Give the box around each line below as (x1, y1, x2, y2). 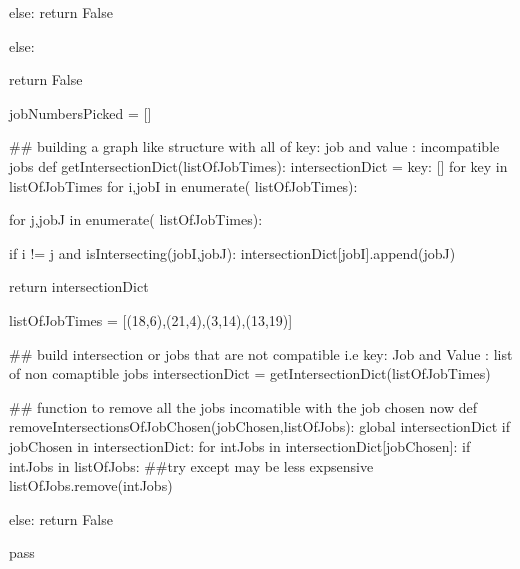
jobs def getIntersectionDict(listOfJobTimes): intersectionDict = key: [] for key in (9, 155, 508, 176)
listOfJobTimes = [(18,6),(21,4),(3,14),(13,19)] (9, 309, 293, 330)
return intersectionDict (9, 276, 149, 297)
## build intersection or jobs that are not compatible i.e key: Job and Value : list (9, 343, 513, 364)
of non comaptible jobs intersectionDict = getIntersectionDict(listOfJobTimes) (9, 363, 491, 384)
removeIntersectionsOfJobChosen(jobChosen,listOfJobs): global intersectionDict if (9, 416, 510, 437)
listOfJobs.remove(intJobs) (9, 475, 173, 496)
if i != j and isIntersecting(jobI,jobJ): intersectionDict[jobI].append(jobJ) (9, 242, 456, 263)
